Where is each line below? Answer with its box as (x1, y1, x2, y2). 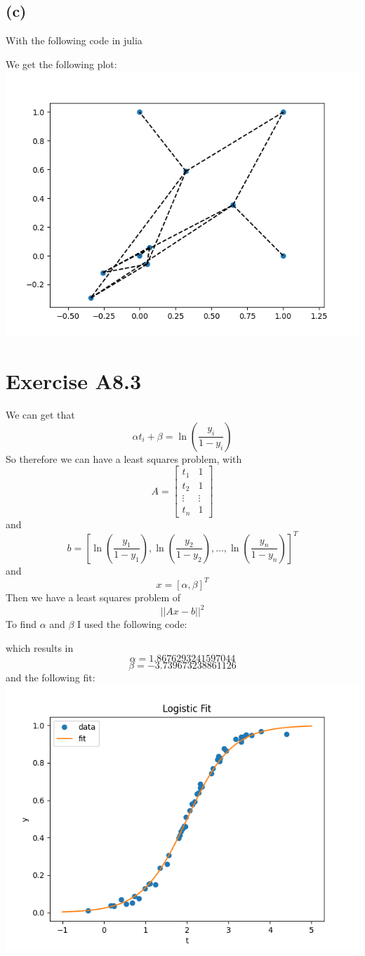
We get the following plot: (6, 56, 117, 71)
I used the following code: (77, 617, 187, 631)
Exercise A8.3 (6, 367, 142, 395)
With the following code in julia (6, 33, 142, 48)
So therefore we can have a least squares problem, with (6, 451, 242, 466)
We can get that (6, 407, 75, 422)
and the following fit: (6, 670, 95, 685)
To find (6, 617, 36, 631)
